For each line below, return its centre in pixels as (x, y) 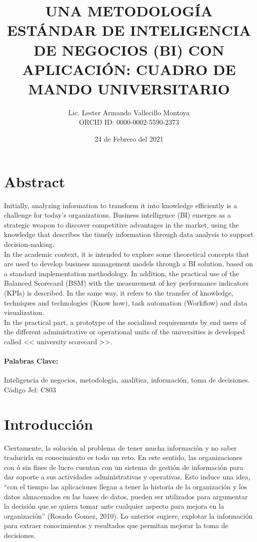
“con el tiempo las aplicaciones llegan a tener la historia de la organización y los (126, 486)
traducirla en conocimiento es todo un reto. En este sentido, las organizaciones (123, 457)
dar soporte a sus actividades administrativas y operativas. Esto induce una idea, (127, 477)
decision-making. (29, 244)
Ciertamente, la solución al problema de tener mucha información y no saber (121, 447)
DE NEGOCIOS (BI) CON (129, 49)
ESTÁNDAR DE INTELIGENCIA (129, 30)
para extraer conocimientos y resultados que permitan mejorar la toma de (116, 525)
